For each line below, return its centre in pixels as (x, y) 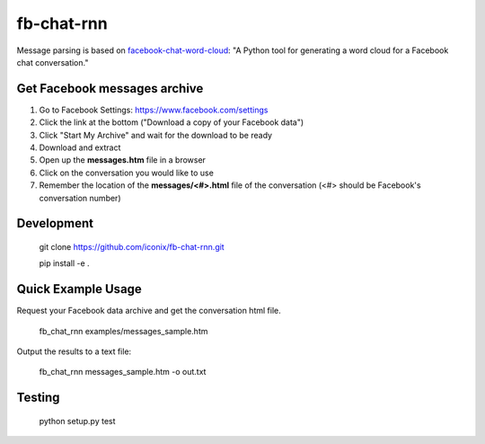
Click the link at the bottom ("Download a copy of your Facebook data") (172, 122)
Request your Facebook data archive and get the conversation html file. (149, 311)
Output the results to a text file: (74, 351)
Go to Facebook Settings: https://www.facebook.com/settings (154, 110)
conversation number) (80, 198)
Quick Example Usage (79, 289)
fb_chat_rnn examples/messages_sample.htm (123, 331)
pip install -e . (64, 263)
